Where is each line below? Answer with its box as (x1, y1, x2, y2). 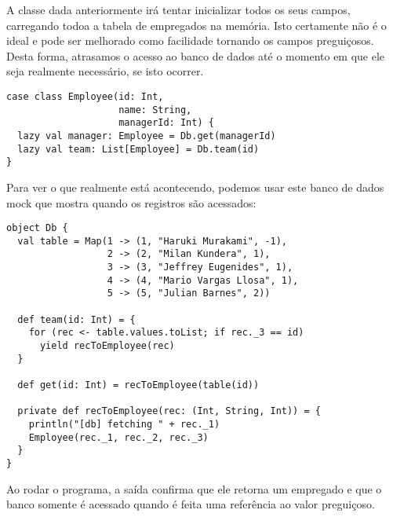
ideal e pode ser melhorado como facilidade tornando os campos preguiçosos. (6, 32, 374, 49)
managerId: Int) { (118, 117, 214, 129)
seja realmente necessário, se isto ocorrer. (6, 63, 204, 79)
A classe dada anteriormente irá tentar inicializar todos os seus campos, (6, 2, 351, 17)
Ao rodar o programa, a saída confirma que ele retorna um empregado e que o (6, 480, 382, 497)
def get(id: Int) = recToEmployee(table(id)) (17, 379, 260, 390)
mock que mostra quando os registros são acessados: (6, 194, 257, 211)
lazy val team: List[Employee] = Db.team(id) (17, 143, 260, 155)
